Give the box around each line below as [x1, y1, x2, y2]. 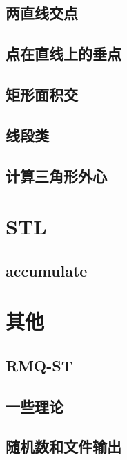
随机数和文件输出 [6, 436, 121, 457]
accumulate [6, 259, 88, 281]
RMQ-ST [6, 354, 73, 376]
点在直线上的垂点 [6, 43, 121, 64]
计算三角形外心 [6, 165, 107, 186]
